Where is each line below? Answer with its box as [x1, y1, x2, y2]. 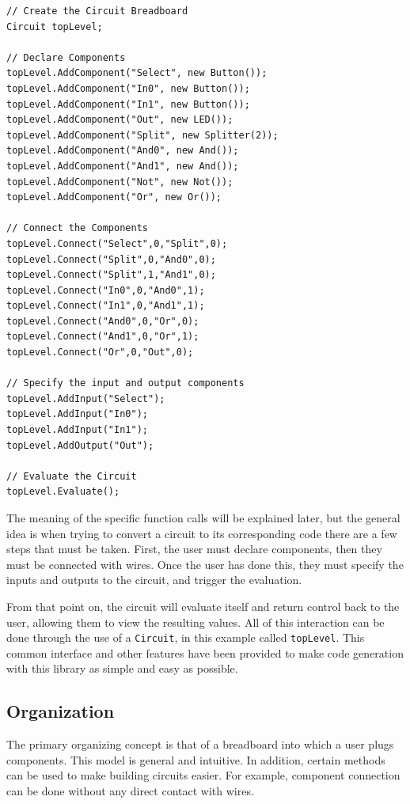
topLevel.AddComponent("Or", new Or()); [6, 192, 222, 203]
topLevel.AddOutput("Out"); [6, 439, 154, 451]
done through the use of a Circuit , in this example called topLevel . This [6, 629, 365, 646]
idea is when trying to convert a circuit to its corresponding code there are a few [6, 525, 397, 541]
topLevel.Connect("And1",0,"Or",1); [6, 331, 199, 343]
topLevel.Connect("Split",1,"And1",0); [6, 269, 216, 281]
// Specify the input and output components [6, 377, 245, 389]
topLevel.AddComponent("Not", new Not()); [6, 176, 233, 188]
